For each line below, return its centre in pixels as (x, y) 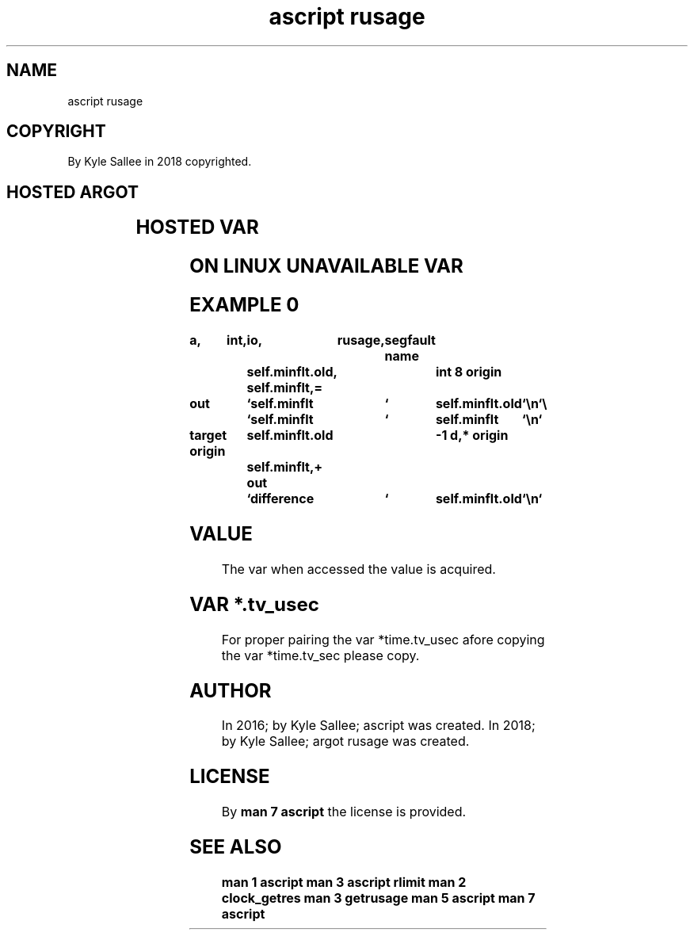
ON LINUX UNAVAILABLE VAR (326, 266)
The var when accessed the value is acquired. (358, 569)
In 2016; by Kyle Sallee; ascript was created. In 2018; (378, 726)
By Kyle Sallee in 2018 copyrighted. (160, 162)
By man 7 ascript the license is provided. (344, 812)
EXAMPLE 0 (244, 305)
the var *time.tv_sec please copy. (320, 655)
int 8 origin (469, 372)
